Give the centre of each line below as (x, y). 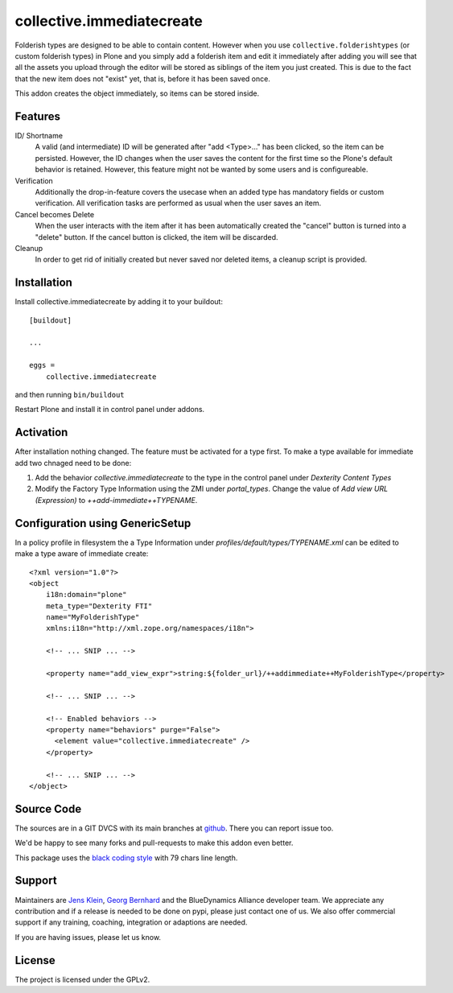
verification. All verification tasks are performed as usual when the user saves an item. (178, 203)
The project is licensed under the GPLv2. (82, 979)
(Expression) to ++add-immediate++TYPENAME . (116, 500)
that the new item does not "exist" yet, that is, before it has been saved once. (143, 78)
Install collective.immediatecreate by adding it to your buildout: (119, 302)
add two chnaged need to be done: (73, 463)
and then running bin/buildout (70, 394)
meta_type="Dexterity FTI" (99, 606)
